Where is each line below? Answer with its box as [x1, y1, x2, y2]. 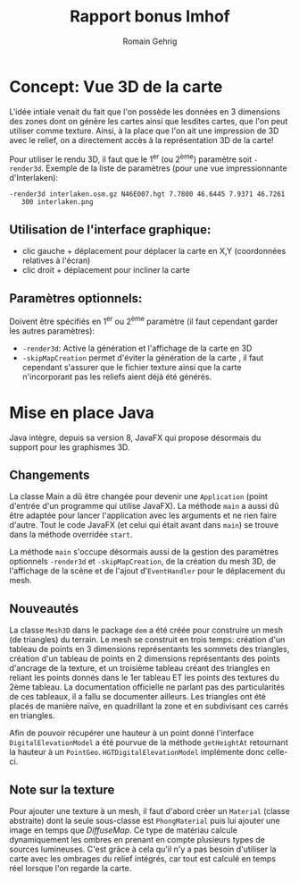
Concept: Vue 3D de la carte [9, 76, 223, 97]
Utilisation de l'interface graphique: [9, 222, 212, 237]
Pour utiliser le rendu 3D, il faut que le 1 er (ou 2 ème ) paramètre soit [9, 152, 253, 165]
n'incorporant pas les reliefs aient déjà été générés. [21, 371, 212, 382]
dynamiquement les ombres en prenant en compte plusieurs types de [9, 835, 265, 844]
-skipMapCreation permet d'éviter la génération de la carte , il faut [21, 352, 264, 363]
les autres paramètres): [9, 325, 96, 336]
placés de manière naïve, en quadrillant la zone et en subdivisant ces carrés [9, 700, 288, 712]
